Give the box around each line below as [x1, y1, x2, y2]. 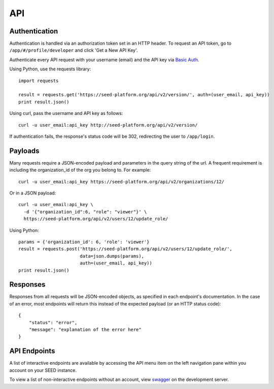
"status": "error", [28, 320, 78, 325]
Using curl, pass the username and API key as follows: [9, 110, 123, 116]
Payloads [9, 146, 40, 155]
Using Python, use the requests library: [9, 66, 91, 72]
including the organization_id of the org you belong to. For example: [9, 167, 151, 173]
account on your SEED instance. [9, 367, 77, 373]
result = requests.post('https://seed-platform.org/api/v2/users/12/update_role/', [18, 246, 233, 252]
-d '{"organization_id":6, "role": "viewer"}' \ [23, 209, 147, 215]
